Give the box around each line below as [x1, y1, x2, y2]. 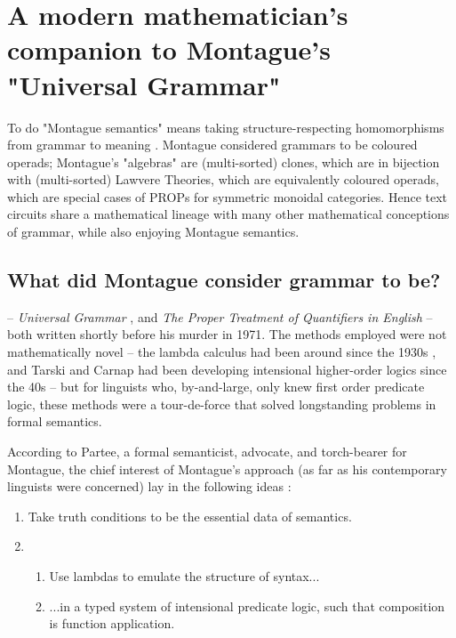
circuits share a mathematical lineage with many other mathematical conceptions [7, 205, 450, 223]
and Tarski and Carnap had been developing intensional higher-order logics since [7, 359, 447, 378]
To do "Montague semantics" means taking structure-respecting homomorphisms [7, 117, 444, 136]
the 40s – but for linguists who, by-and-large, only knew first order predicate [7, 377, 425, 396]
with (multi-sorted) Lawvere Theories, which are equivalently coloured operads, [7, 170, 439, 189]
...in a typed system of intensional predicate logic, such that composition [49, 596, 445, 615]
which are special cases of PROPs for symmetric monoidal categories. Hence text [7, 187, 448, 206]
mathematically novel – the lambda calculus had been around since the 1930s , [7, 343, 436, 361]
